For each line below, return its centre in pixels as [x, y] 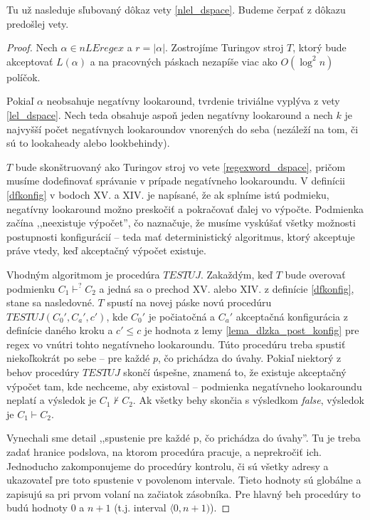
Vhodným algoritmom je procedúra [83, 274]
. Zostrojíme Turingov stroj [224, 47]
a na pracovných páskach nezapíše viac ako [184, 61]
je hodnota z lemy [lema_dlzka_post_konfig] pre [252, 330]
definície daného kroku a [60, 330]
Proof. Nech [32, 47]
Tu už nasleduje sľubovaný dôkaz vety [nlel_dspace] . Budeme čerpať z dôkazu [176, 9]
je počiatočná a [182, 316]
